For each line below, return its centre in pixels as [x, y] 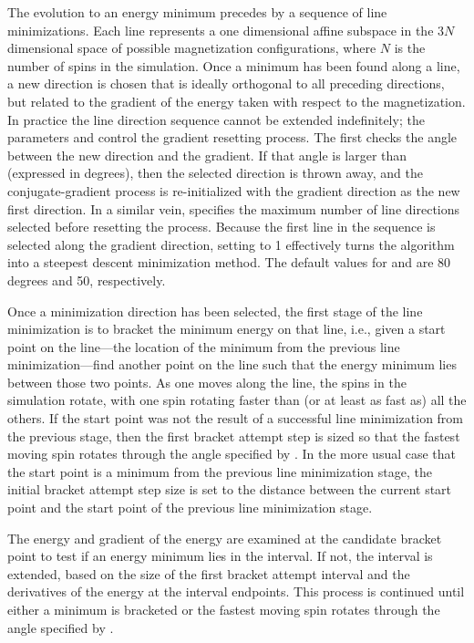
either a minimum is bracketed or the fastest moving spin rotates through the [224, 609]
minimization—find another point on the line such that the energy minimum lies [232, 364]
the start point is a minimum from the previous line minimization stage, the [220, 471]
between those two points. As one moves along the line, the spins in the [207, 382]
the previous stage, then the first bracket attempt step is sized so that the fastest [234, 436]
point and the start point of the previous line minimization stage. [190, 508]
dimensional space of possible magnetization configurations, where [192, 48]
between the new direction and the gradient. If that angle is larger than [207, 155]
